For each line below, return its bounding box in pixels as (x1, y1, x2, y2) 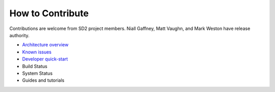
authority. (9, 32, 30, 38)
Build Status (22, 63, 48, 69)
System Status (22, 70, 53, 76)
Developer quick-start (22, 56, 68, 62)
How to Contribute (9, 8, 89, 19)
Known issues (22, 49, 52, 55)
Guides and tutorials (22, 77, 65, 83)
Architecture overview (22, 42, 69, 48)
